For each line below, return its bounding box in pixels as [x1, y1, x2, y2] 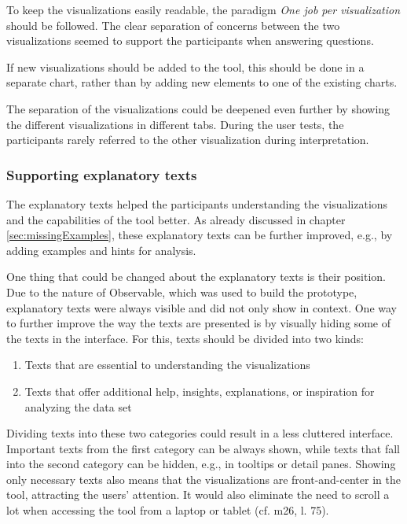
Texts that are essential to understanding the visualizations [24, 356, 310, 373]
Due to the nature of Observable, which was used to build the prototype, [6, 283, 357, 300]
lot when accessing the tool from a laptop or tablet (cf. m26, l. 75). [6, 502, 329, 518]
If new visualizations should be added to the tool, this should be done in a [6, 58, 365, 75]
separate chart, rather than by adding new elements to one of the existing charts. [6, 74, 398, 90]
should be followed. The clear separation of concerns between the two [6, 17, 340, 33]
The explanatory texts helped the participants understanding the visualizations [6, 195, 388, 212]
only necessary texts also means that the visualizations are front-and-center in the [6, 470, 401, 487]
